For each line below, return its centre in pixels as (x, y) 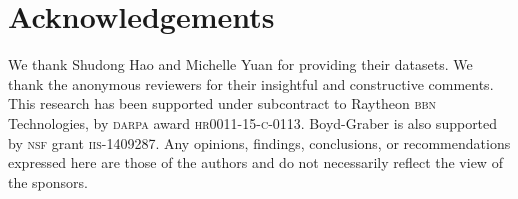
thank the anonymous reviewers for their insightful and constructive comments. (251, 83)
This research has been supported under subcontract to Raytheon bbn (222, 103)
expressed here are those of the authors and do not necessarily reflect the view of (255, 162)
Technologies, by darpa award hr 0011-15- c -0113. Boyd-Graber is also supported (253, 122)
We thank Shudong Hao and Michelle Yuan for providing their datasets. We (240, 64)
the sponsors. (48, 181)
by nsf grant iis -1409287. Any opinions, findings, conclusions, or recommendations (259, 142)
